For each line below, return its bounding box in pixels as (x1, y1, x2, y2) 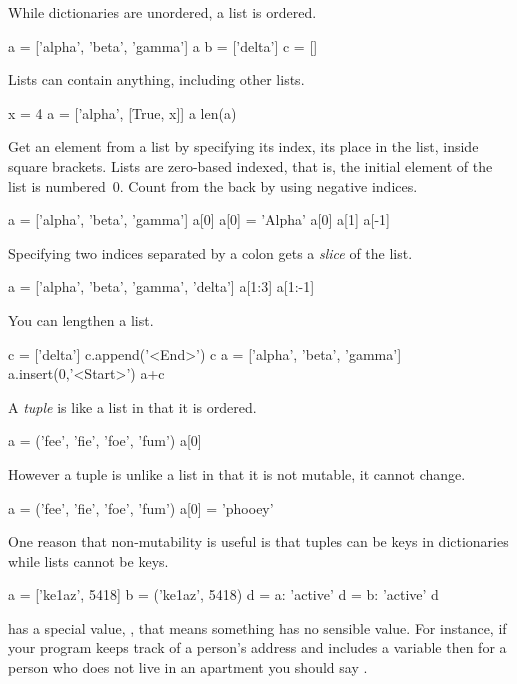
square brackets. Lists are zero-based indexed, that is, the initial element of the (8, 155, 493, 176)
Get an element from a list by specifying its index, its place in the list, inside (8, 136, 479, 157)
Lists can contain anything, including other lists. (8, 69, 305, 90)
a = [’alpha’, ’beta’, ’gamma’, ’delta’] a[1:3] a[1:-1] (8, 276, 315, 297)
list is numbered (8, 175, 106, 196)
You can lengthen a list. (8, 309, 154, 330)
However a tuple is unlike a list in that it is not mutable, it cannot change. (8, 463, 466, 484)
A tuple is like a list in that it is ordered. (8, 396, 257, 417)
